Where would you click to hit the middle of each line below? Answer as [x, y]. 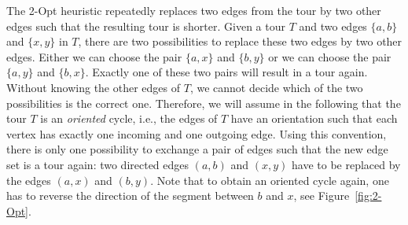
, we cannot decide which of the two [276, 87]
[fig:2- [368, 195]
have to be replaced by [346, 164]
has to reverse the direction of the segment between [130, 195]
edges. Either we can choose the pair [94, 56]
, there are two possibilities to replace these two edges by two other [240, 41]
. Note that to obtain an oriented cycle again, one [270, 180]
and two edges [333, 26]
